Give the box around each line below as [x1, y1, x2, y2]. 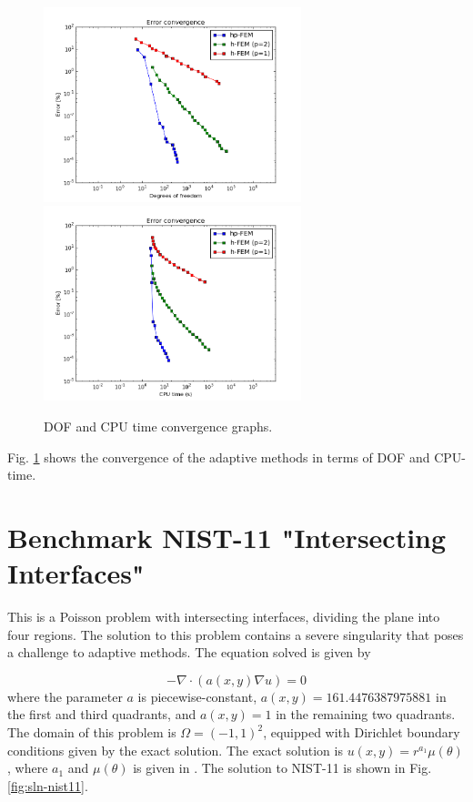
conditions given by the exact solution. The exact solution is [7, 740, 343, 759]
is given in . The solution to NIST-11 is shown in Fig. [133, 758, 432, 777]
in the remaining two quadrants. [276, 705, 456, 724]
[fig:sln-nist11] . [7, 776, 88, 795]
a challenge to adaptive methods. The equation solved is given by [7, 643, 371, 662]
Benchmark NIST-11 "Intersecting [7, 518, 447, 555]
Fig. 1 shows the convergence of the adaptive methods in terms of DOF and [7, 447, 430, 466]
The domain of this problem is [7, 723, 176, 742]
